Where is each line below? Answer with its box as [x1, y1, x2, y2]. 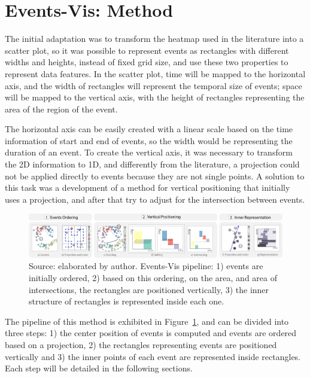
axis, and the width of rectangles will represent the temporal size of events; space [5, 79, 302, 92]
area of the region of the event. [5, 102, 118, 115]
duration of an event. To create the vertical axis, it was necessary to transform [5, 146, 293, 158]
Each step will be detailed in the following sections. [5, 362, 193, 374]
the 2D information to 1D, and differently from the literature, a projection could [5, 158, 300, 170]
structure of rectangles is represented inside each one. [29, 295, 224, 307]
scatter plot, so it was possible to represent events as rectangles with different [5, 44, 289, 56]
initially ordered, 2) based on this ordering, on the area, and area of [29, 271, 277, 283]
